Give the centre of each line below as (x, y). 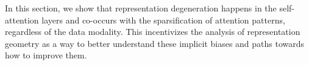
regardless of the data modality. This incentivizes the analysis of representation (153, 32)
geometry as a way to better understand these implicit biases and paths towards (155, 43)
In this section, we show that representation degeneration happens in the (141, 8)
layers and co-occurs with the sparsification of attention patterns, (163, 20)
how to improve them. (46, 55)
